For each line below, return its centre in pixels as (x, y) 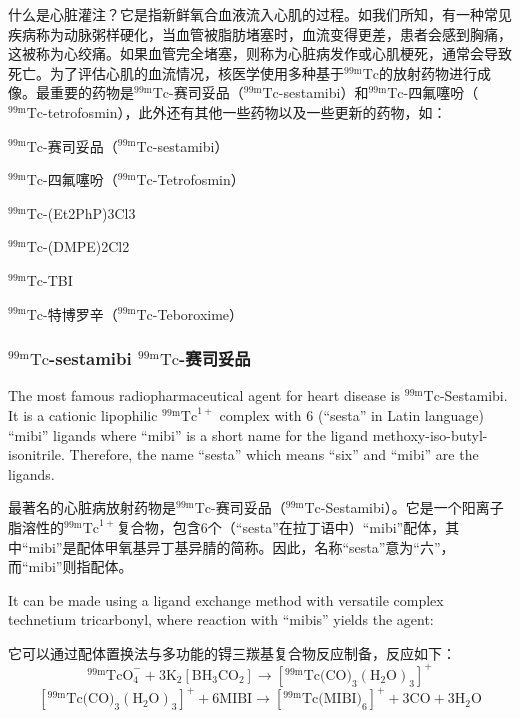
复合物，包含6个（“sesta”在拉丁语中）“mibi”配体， (281, 526)
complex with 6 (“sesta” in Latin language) (351, 414)
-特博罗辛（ (80, 313)
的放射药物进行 (428, 72)
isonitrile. (36, 454)
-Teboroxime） (198, 313)
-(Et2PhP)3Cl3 (89, 212)
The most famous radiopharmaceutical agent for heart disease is (204, 395)
